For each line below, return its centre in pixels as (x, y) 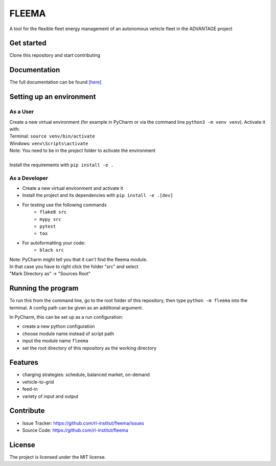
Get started (28, 43)
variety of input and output (50, 396)
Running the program (44, 288)
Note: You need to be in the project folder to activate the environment (83, 150)
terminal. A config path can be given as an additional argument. (76, 307)
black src (52, 250)
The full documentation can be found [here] (55, 82)
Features (24, 362)
